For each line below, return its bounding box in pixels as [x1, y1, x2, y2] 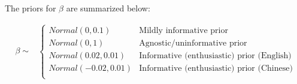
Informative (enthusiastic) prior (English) [139, 51, 292, 60]
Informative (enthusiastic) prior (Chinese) [139, 64, 293, 73]
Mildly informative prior [139, 26, 228, 35]
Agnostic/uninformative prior [139, 38, 247, 47]
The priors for [5, 2, 56, 14]
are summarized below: [66, 2, 150, 14]
